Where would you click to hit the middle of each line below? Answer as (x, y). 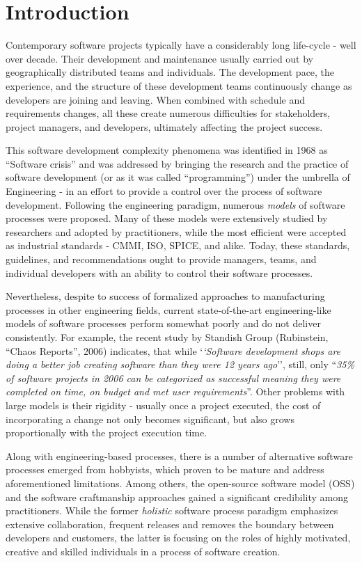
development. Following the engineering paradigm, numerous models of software (175, 204)
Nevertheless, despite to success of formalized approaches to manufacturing (165, 296)
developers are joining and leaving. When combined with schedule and (155, 99)
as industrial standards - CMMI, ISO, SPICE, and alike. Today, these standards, (178, 245)
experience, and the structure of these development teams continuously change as (179, 85)
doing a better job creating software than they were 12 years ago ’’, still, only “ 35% (180, 364)
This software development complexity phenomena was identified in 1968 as (167, 150)
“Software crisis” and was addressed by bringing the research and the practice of (177, 163)
